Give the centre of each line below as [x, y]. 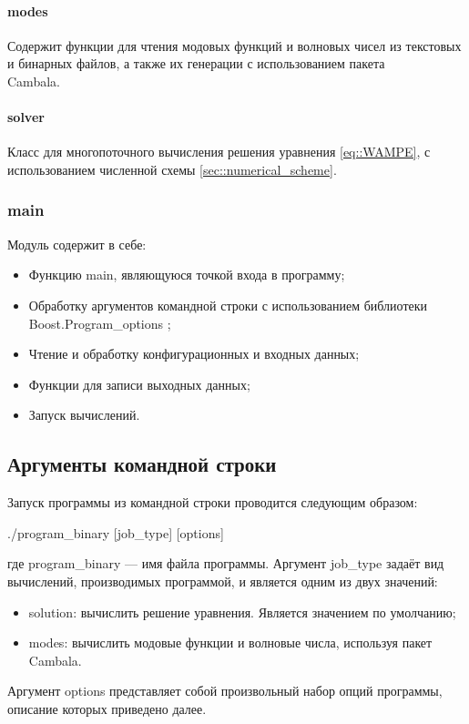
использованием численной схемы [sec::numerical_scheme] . [172, 169]
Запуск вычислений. [84, 415]
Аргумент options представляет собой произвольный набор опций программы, [225, 691]
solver [26, 117]
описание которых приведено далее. [107, 708]
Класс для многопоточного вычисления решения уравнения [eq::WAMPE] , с [219, 152]
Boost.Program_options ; [100, 323]
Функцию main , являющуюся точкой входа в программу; [187, 275]
